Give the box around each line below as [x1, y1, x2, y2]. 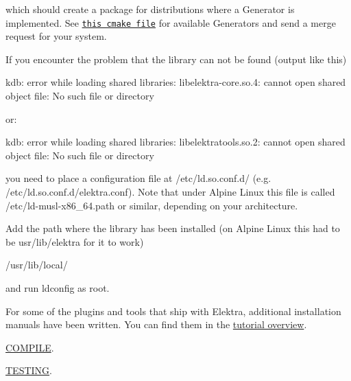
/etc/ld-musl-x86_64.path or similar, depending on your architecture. [5, 198, 298, 212]
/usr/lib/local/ [5, 257, 68, 272]
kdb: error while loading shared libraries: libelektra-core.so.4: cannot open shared [5, 75, 346, 89]
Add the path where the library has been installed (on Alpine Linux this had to [5, 221, 340, 235]
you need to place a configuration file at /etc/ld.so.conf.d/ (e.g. [5, 171, 271, 185]
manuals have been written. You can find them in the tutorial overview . [5, 317, 307, 332]
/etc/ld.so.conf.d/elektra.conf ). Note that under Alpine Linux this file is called [5, 185, 335, 198]
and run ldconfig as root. [5, 280, 110, 295]
